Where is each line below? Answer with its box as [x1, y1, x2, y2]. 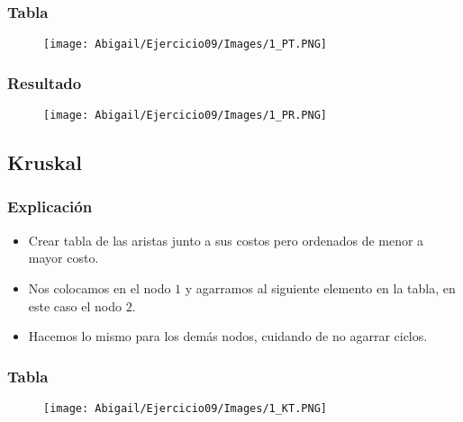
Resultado [7, 71, 82, 94]
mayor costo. [28, 248, 99, 267]
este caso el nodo [28, 296, 122, 315]
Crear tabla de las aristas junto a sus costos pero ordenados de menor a [28, 230, 424, 249]
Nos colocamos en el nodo [28, 278, 171, 297]
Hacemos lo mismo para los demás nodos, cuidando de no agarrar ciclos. [28, 327, 428, 346]
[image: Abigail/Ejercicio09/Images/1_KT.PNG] [43, 401, 327, 415]
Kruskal [7, 148, 83, 176]
